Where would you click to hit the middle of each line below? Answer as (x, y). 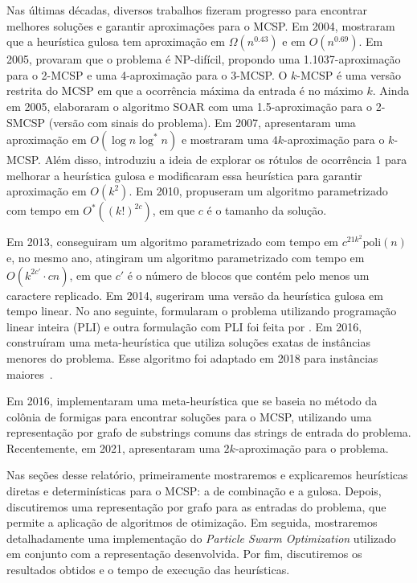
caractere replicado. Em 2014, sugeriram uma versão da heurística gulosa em (195, 295)
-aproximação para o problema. (312, 448)
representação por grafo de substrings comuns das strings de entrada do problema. (209, 432)
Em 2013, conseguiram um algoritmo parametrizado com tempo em (173, 242)
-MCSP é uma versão (349, 74)
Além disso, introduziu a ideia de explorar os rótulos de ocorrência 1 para (226, 160)
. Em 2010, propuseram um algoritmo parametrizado (258, 191)
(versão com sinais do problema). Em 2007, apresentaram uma (202, 122)
